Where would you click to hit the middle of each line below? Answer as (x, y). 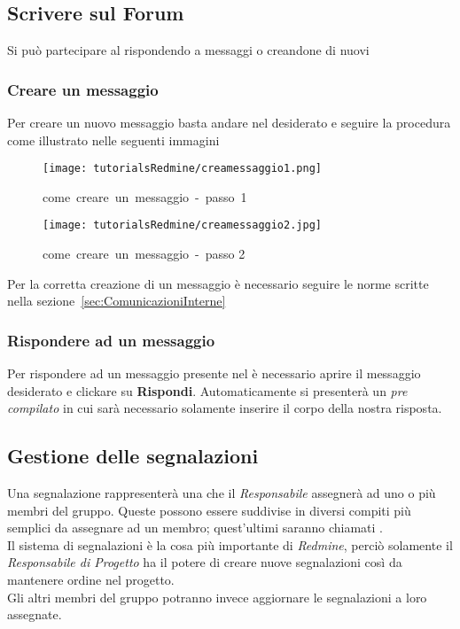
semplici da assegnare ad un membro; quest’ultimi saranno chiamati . (195, 528)
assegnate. (35, 614)
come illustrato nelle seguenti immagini (113, 140)
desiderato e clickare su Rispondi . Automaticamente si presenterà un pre (207, 390)
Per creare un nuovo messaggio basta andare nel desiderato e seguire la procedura (229, 123)
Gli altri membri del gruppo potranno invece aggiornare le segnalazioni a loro (217, 597)
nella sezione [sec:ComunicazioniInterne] (117, 301)
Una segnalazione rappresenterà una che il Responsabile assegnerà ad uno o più (222, 493)
